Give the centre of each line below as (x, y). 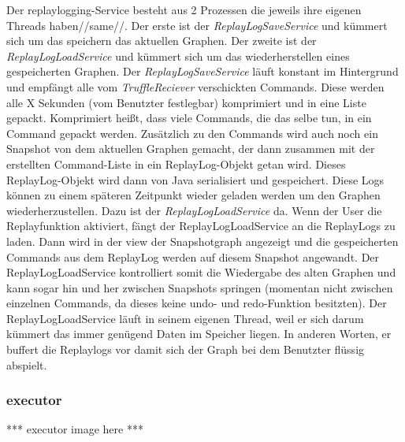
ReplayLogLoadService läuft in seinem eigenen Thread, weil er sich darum (185, 318)
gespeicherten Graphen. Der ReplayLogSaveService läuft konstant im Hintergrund (202, 71)
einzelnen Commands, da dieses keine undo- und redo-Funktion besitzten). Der (197, 303)
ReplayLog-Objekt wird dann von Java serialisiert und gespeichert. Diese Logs (195, 179)
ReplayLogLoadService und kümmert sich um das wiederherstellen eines (178, 56)
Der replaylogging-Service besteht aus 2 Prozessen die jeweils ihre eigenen (184, 9)
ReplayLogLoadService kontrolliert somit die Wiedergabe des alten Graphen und (201, 272)
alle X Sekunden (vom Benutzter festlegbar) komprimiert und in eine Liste (186, 102)
